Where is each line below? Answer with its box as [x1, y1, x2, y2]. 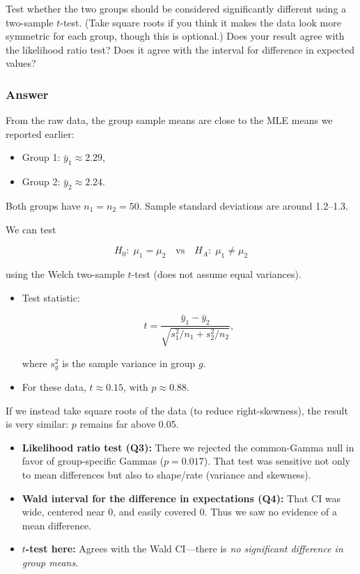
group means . [22, 554, 79, 569]
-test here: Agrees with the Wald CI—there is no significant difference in [25, 541, 343, 556]
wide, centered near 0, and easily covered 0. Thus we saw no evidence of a [22, 504, 337, 519]
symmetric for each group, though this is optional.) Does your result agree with [6, 29, 345, 43]
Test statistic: [22, 290, 80, 304]
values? [6, 56, 36, 70]
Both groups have [6, 198, 81, 212]
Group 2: [22, 174, 61, 189]
